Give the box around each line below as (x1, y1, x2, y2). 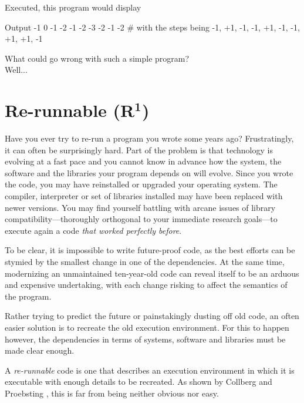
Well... (5, 63, 28, 76)
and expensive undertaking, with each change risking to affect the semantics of (5, 278, 288, 291)
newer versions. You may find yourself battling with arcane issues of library (5, 201, 276, 213)
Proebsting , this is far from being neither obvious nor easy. (5, 387, 219, 399)
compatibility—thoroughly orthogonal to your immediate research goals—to (5, 213, 278, 225)
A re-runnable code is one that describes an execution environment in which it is (5, 364, 295, 376)
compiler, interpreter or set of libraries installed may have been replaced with (5, 190, 283, 202)
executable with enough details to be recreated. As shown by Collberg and (5, 375, 272, 388)
